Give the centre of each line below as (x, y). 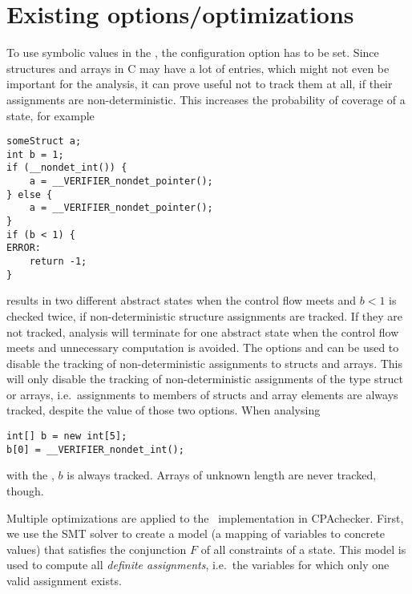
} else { (30, 194)
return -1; (58, 261)
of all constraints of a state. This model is (303, 549)
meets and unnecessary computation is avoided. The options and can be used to (203, 348)
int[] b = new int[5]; (67, 436)
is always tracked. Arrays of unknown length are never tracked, (222, 475)
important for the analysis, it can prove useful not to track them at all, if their (200, 84)
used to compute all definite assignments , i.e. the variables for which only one (198, 565)
